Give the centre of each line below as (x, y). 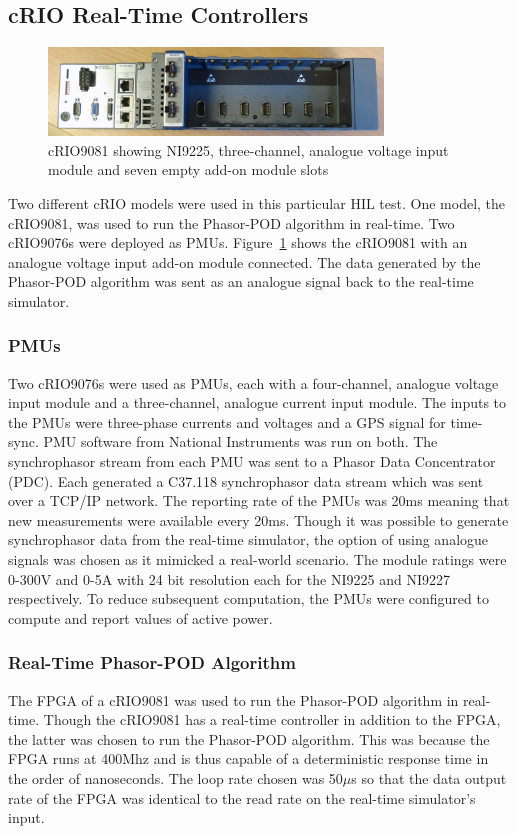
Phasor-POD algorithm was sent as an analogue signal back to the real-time (241, 281)
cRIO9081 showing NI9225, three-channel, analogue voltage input (248, 149)
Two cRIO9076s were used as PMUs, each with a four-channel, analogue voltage (253, 382)
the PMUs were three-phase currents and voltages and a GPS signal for (227, 421)
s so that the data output (429, 778)
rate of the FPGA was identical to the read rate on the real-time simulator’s (242, 797)
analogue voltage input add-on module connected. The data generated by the (244, 261)
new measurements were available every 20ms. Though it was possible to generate (258, 519)
